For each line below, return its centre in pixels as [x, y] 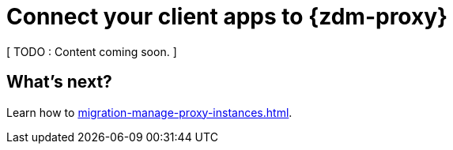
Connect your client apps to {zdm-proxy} [227, 17]
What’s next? [59, 82]
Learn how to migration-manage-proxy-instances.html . [149, 112]
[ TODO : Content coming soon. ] [92, 51]
